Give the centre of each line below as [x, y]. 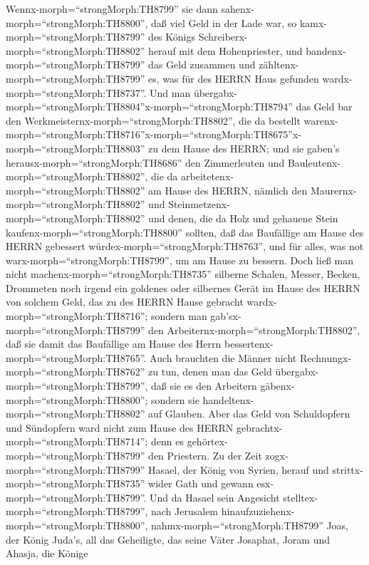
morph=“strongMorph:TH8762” [76, 372]
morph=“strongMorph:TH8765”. [76, 357]
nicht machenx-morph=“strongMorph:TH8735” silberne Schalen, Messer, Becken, [183, 274]
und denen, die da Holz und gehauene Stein [243, 218]
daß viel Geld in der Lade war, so [224, 22]
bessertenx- [249, 344]
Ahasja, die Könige [47, 553]
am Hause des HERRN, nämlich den [228, 190]
